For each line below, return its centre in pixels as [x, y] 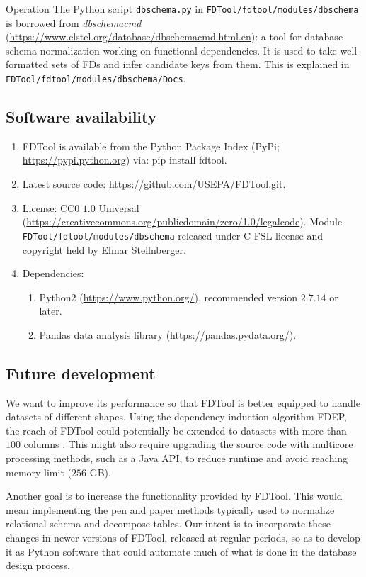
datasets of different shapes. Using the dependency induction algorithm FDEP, [176, 416]
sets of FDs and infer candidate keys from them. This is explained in [200, 64]
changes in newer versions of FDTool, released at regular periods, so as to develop [183, 538]
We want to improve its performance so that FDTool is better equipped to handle [183, 402]
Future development [81, 372]
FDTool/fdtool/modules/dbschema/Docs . [96, 78]
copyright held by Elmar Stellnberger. [104, 249]
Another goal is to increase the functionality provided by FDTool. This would [174, 496]
